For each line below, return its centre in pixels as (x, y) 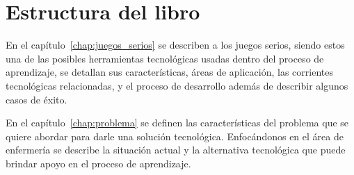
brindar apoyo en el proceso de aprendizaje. (98, 163)
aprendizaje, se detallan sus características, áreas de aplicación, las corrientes (169, 72)
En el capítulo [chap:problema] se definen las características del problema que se (177, 123)
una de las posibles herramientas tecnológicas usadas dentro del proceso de (165, 58)
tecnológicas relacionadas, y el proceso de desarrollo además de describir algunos (177, 85)
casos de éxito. (37, 99)
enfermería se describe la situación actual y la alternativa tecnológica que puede (176, 150)
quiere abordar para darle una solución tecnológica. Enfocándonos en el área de (175, 136)
